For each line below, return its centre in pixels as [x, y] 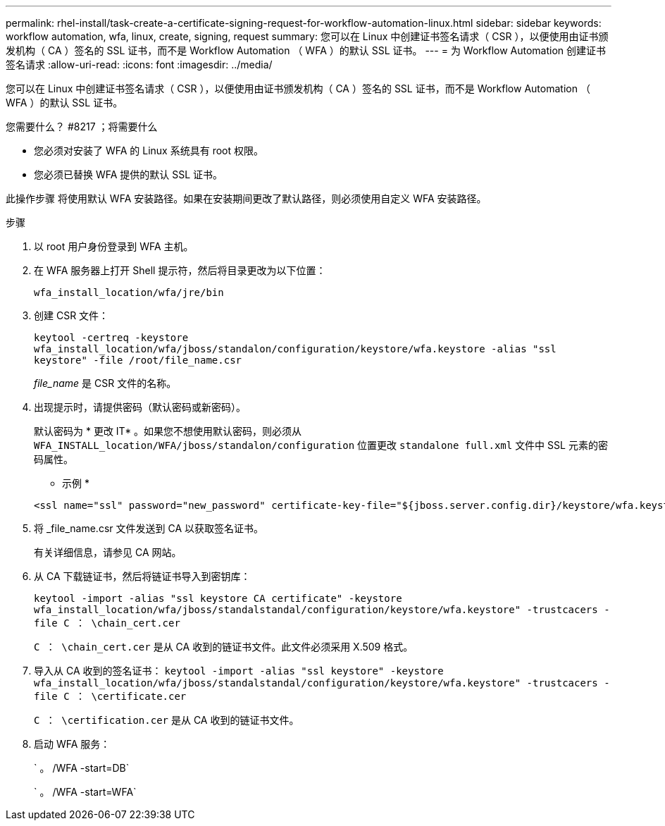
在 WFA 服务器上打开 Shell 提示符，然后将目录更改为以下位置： [180, 270]
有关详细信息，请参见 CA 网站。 [108, 552]
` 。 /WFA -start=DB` [82, 768]
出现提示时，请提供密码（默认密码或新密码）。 [140, 407]
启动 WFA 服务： [72, 744]
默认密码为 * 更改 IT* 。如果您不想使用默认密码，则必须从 [168, 431]
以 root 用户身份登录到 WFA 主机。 [114, 246]
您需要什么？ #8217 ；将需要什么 [82, 127]
